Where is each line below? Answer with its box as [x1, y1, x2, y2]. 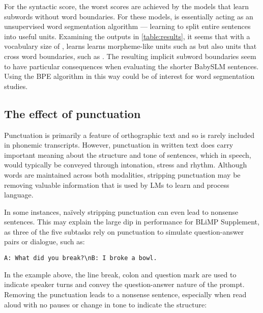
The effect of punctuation [4, 105, 141, 121]
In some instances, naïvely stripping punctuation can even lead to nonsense [4, 206, 239, 217]
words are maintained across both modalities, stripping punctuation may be [4, 169, 241, 180]
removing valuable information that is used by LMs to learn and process [4, 179, 229, 190]
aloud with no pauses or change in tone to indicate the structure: [4, 299, 207, 309]
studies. [4, 80, 28, 91]
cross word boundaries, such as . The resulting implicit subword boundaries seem [4, 50, 256, 61]
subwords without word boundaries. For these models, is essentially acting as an [4, 11, 253, 21]
